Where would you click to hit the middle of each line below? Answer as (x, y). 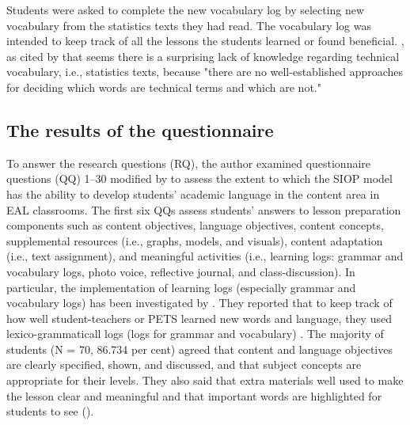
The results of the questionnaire (140, 129)
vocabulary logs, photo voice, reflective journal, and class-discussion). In (181, 271)
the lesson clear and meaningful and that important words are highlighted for (194, 395)
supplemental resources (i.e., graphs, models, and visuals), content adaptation (195, 240)
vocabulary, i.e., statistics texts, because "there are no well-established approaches (205, 72)
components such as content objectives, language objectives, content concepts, (195, 225)
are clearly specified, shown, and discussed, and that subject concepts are (184, 364)
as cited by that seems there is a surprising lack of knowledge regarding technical (203, 56)
